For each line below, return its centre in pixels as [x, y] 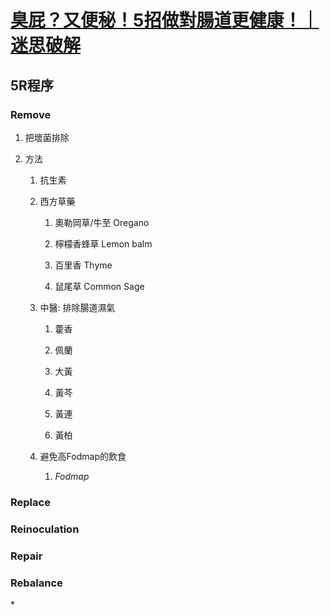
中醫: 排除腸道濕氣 [77, 307]
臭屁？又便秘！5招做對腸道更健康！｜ [165, 20]
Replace [30, 502]
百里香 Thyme [83, 265]
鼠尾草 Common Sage [99, 286]
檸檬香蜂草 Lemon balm [103, 243]
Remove [31, 114]
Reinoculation [45, 529]
